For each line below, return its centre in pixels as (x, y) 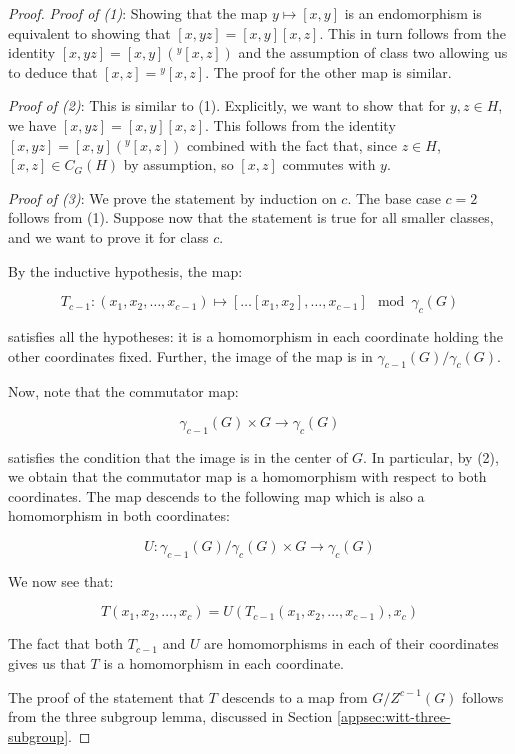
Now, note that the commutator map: (123, 391)
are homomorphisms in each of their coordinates (351, 643)
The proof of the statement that (106, 696)
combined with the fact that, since (291, 144)
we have (32, 124)
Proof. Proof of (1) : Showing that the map (138, 13)
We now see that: (61, 580)
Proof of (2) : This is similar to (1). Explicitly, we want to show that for (227, 105)
